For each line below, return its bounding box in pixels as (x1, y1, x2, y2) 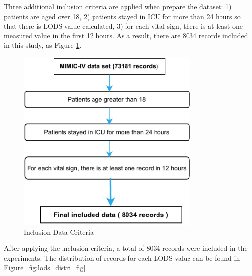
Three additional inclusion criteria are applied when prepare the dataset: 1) (4, 1, 232, 11)
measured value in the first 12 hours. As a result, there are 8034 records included (4, 30, 248, 40)
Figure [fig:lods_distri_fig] (4, 262, 86, 273)
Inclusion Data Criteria (24, 226, 94, 237)
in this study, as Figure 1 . (4, 40, 82, 50)
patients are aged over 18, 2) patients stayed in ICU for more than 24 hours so (4, 11, 241, 21)
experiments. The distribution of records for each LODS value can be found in (4, 252, 240, 263)
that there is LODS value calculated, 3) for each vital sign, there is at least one (4, 21, 243, 31)
